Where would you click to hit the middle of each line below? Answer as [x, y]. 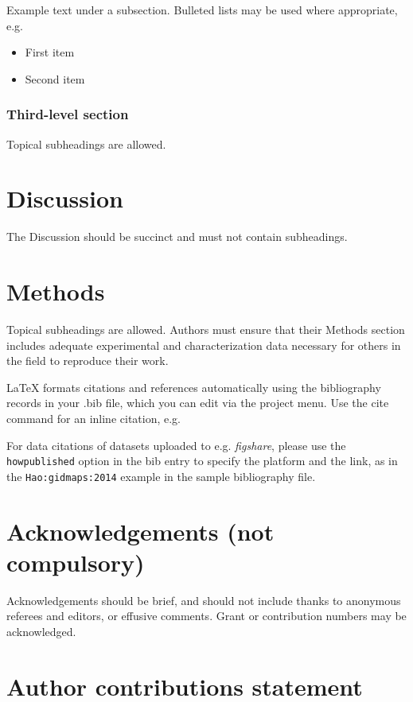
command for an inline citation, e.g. [94, 418]
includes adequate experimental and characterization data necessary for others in [204, 345]
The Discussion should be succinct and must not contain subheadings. [177, 237]
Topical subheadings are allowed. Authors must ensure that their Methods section [206, 330]
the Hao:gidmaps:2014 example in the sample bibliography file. [161, 476]
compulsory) [76, 562]
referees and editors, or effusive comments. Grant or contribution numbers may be [206, 616]
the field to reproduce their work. [88, 361]
